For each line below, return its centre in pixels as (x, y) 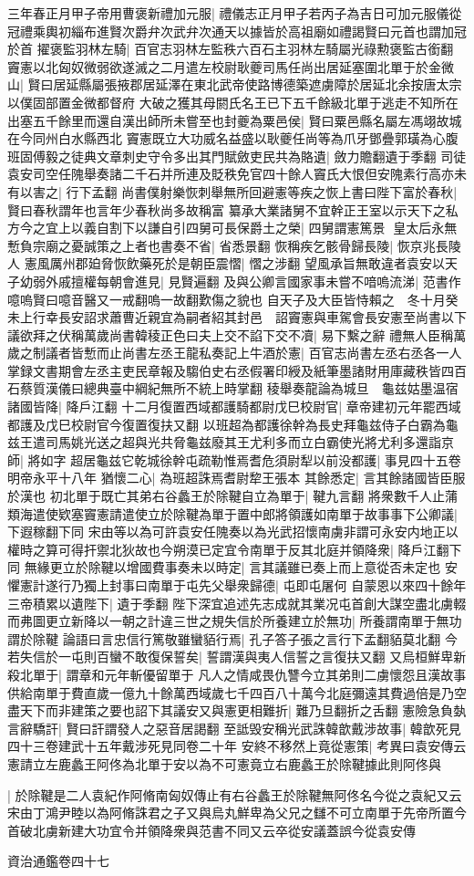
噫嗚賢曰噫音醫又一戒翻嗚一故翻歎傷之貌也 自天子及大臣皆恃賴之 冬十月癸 (233, 299)
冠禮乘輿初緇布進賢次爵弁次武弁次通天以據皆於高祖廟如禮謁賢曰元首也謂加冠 (237, 31)
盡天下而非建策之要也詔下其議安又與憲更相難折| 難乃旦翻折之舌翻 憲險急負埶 (237, 710)
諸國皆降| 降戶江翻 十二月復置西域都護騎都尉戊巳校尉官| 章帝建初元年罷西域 (234, 407)
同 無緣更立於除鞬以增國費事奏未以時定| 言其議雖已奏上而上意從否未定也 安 (232, 567)
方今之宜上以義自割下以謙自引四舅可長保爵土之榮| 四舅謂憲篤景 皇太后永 (226, 228)
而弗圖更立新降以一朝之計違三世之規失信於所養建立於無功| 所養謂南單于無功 (235, 621)
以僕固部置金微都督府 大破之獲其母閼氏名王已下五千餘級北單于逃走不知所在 (233, 102)
